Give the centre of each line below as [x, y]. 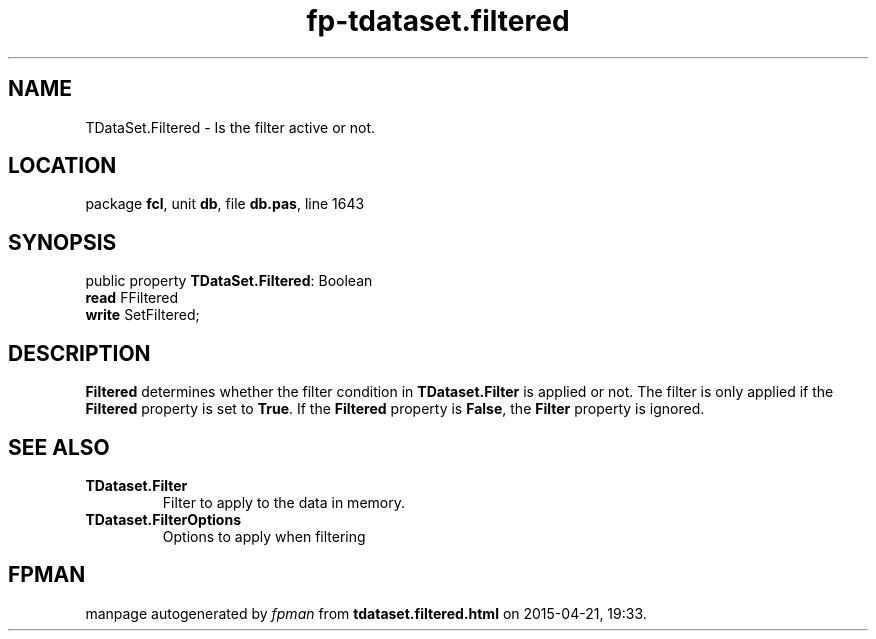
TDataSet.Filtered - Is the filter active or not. [230, 127]
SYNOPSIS [62, 242]
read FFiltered [132, 298]
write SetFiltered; [142, 315]
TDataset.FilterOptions [163, 519]
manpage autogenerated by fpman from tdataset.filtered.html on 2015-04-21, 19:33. [366, 613]
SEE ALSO [59, 447]
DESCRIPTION [79, 353]
